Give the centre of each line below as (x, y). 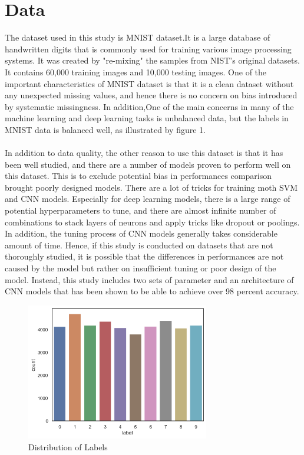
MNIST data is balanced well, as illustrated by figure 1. (105, 129)
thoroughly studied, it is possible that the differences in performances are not (144, 256)
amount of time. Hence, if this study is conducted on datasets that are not (139, 245)
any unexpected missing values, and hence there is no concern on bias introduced (151, 95)
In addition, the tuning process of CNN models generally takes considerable (141, 233)
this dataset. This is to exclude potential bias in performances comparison (138, 176)
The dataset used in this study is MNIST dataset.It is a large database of (138, 37)
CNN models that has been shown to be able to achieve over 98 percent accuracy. (152, 291)
